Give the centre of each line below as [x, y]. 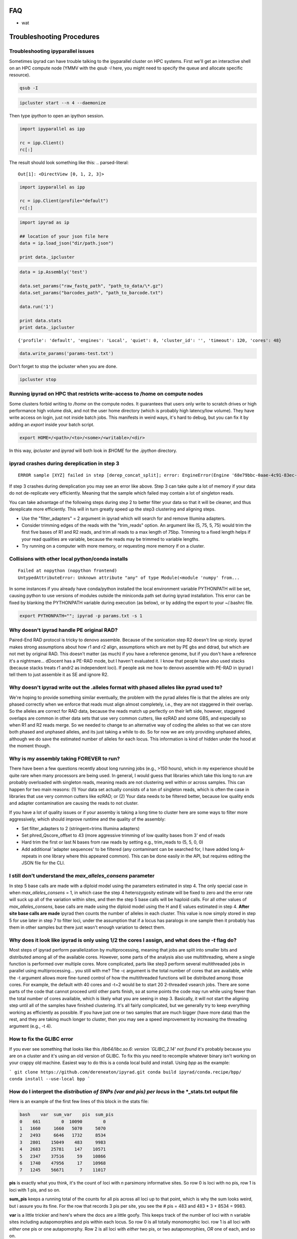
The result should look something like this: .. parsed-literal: [69, 163]
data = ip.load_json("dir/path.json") [67, 243]
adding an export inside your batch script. [52, 424]
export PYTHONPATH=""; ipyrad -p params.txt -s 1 [81, 616]
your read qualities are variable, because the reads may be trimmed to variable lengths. [111, 539]
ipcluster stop [38, 379]
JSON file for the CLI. [43, 863]
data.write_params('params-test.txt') [67, 353]
